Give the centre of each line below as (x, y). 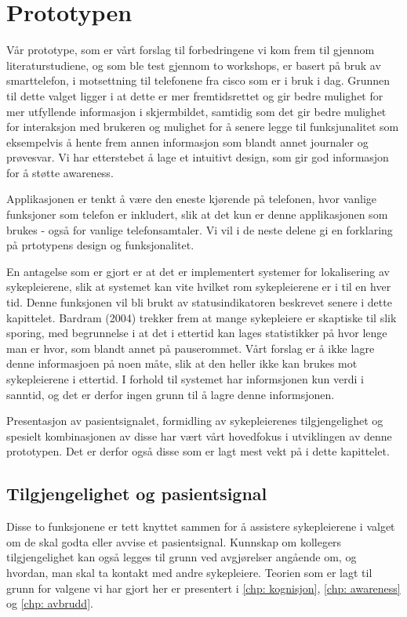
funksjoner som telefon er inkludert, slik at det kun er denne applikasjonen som (197, 214)
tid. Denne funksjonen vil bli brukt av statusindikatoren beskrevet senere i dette (199, 302)
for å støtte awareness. (60, 172)
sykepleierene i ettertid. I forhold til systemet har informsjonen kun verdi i (185, 379)
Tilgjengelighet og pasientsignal (137, 494)
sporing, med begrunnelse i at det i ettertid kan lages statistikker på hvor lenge (197, 333)
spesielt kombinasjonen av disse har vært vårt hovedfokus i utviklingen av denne (199, 436)
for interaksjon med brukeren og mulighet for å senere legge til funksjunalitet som (203, 127)
